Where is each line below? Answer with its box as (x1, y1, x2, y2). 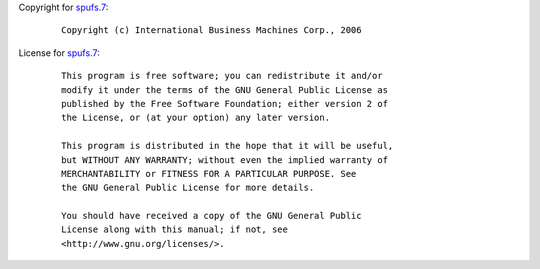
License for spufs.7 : (18, 46, 100, 59)
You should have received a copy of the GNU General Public (61, 210, 362, 222)
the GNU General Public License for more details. (61, 182, 315, 194)
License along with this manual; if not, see (61, 224, 289, 235)
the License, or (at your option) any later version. (61, 112, 330, 124)
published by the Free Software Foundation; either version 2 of (61, 98, 389, 109)
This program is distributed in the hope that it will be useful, (61, 140, 394, 152)
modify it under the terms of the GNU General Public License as (61, 84, 389, 95)
